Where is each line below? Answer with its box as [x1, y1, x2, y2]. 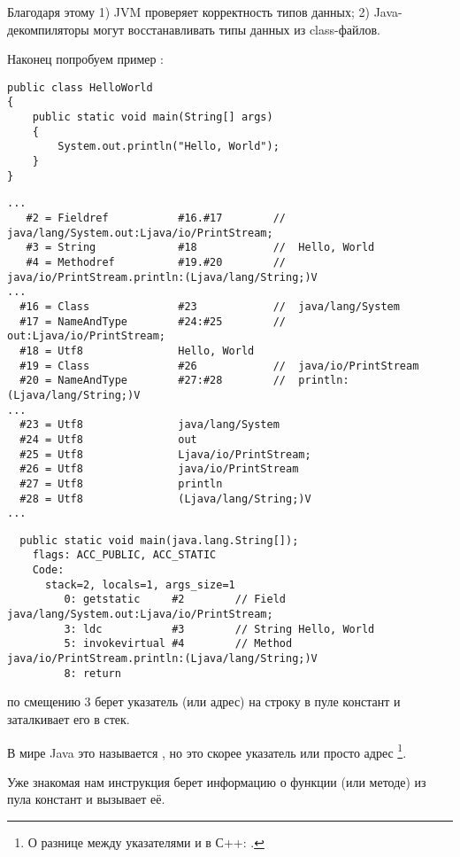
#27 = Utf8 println [19, 477, 223, 490]
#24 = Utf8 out [19, 432, 197, 446]
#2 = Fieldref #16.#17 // [26, 212, 286, 225]
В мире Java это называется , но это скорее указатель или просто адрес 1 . [7, 740, 407, 761]
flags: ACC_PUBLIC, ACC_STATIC [32, 549, 217, 562]
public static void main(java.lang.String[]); [19, 534, 299, 547]
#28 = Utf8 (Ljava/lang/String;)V [19, 492, 311, 505]
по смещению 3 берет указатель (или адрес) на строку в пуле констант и [7, 692, 401, 711]
